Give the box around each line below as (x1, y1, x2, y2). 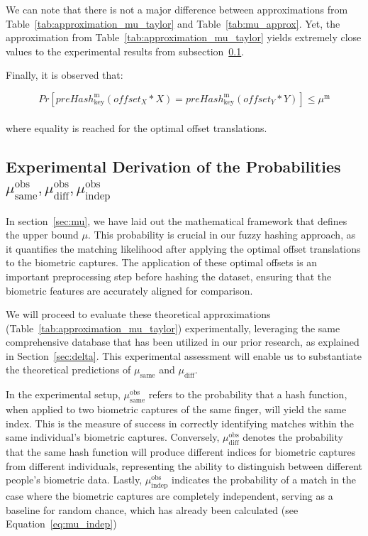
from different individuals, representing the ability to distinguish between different (6, 458, 362, 473)
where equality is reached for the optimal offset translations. (6, 120, 267, 135)
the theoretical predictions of (6, 362, 131, 377)
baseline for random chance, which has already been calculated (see (6, 502, 299, 517)
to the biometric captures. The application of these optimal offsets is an (6, 255, 318, 270)
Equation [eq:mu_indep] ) (6, 516, 117, 531)
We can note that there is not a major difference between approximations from (6, 2, 348, 16)
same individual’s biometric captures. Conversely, (6, 430, 220, 444)
